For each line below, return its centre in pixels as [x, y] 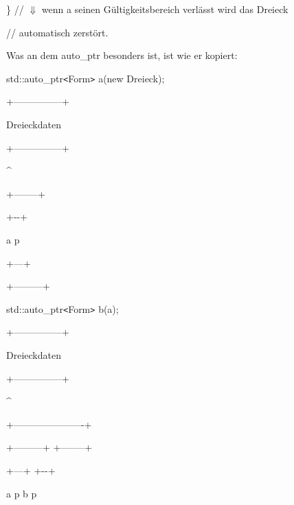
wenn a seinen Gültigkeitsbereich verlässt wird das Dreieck [165, 9]
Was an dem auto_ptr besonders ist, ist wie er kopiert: [122, 55]
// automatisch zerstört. [57, 32]
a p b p [22, 493]
